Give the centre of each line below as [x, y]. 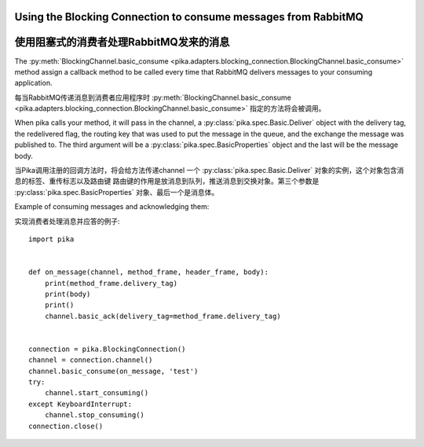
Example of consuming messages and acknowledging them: [112, 207]
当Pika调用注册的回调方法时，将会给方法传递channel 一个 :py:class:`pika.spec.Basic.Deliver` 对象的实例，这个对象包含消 [209, 170]
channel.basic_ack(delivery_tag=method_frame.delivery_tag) [163, 316]
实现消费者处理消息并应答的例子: [68, 221]
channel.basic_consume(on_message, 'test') [113, 371]
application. [33, 83]
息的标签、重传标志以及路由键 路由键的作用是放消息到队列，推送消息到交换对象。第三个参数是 [167, 181]
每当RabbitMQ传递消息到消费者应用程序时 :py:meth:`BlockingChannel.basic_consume [153, 97]
